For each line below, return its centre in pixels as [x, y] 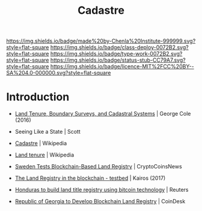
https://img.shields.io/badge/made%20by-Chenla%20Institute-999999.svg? [101, 41]
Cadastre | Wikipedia [41, 143]
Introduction [38, 97]
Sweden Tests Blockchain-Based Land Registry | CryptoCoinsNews [98, 167]
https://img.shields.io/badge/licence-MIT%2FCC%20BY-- [122, 67]
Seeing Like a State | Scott [48, 132]
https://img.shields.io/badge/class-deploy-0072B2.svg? [119, 47]
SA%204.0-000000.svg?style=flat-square [59, 73]
